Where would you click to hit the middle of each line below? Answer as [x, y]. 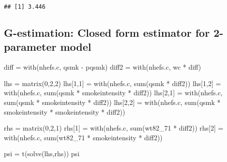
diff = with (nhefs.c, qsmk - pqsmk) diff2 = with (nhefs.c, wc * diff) [103, 67]
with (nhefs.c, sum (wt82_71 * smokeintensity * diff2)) [83, 137]
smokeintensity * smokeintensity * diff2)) [65, 111]
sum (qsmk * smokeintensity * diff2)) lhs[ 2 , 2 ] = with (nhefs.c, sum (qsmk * [112, 102]
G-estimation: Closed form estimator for [107, 32]
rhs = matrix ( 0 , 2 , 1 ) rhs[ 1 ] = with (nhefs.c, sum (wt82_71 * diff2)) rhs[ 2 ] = [114, 128]
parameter [30, 47]
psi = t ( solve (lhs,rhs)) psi [42, 154]
